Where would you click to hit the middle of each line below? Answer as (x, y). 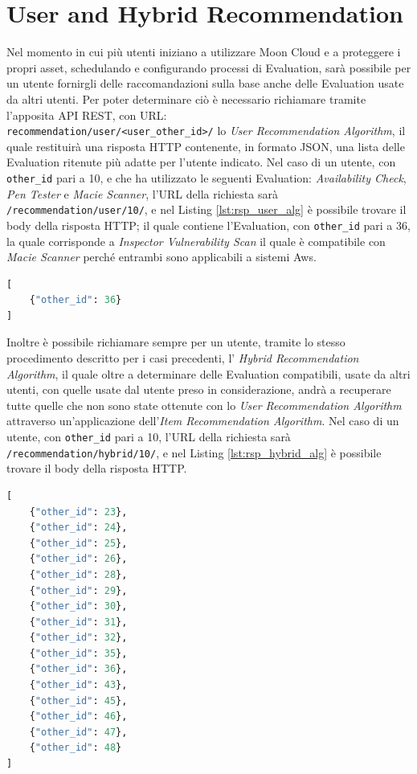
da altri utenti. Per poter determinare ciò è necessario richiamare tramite (186, 98)
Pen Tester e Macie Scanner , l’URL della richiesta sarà (142, 193)
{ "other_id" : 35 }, (78, 653)
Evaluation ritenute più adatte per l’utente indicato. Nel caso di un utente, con (201, 162)
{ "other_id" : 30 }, (78, 606)
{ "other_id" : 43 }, (78, 685)
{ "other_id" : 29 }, (78, 590)
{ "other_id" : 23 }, (78, 512)
